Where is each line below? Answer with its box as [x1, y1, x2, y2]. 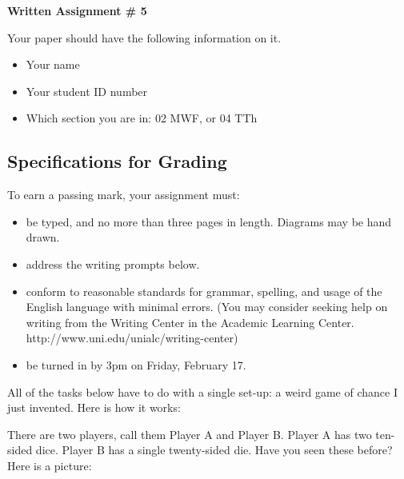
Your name [26, 56, 80, 73]
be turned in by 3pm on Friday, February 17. [26, 356, 246, 373]
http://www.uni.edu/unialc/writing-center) [26, 329, 238, 346]
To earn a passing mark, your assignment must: [7, 186, 240, 203]
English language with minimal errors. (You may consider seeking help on [26, 298, 388, 315]
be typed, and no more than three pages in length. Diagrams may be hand [26, 213, 392, 230]
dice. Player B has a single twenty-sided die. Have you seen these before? [35, 441, 393, 458]
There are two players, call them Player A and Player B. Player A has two [7, 425, 372, 442]
